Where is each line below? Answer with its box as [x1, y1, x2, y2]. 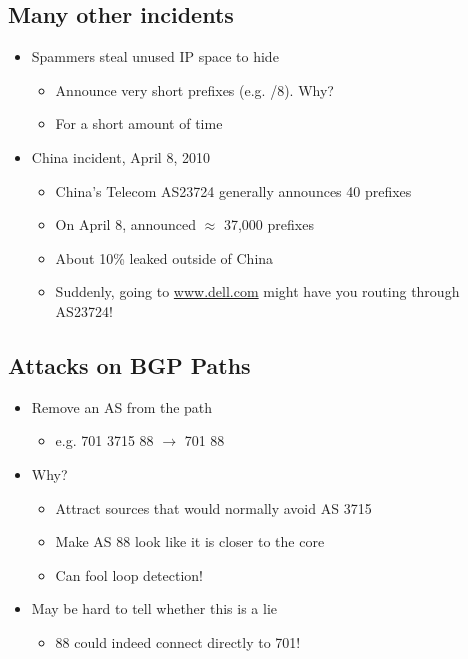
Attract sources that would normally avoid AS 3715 [55, 497, 372, 518]
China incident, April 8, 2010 [31, 146, 210, 167]
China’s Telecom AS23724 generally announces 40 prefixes [55, 180, 412, 201]
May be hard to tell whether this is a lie [31, 598, 278, 619]
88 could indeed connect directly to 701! [55, 631, 301, 652]
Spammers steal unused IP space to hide [31, 46, 279, 67]
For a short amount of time [55, 113, 223, 134]
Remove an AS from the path [31, 396, 213, 417]
